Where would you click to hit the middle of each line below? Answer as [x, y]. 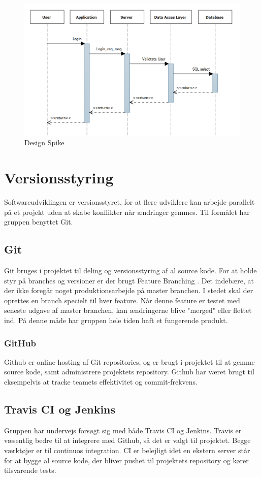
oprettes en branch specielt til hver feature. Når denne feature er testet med [122, 300]
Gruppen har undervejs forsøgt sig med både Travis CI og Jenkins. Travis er [123, 430]
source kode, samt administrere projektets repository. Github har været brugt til [129, 372]
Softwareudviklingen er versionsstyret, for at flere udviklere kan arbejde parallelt [129, 202]
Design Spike [44, 142]
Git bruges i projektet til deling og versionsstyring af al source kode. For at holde [130, 271]
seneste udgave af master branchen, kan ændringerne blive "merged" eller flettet [128, 310]
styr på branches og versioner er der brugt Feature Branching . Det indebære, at [129, 280]
